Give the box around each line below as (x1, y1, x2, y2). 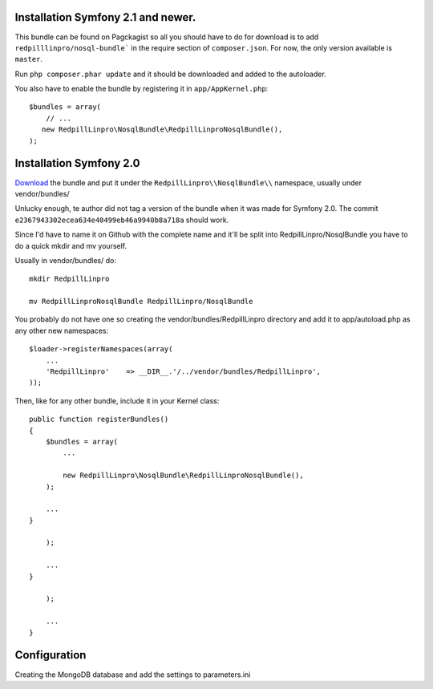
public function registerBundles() (29, 415, 169, 424)
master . (14, 55, 43, 64)
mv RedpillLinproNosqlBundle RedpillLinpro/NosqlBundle (29, 297, 253, 306)
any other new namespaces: (14, 326, 109, 335)
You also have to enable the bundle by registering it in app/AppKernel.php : (14, 84, 269, 94)
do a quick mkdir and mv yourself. (14, 241, 127, 250)
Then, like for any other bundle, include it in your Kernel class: (14, 395, 220, 405)
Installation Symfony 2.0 (14, 156, 140, 170)
